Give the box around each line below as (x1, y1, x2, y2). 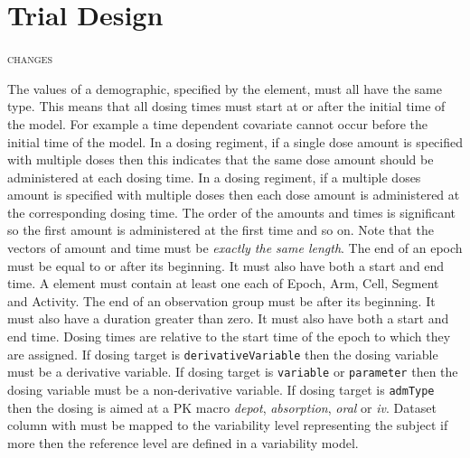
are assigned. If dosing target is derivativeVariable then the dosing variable (7, 344, 438, 363)
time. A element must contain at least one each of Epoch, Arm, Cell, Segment (7, 274, 439, 293)
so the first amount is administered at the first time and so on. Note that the (7, 220, 434, 239)
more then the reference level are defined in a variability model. (7, 433, 359, 452)
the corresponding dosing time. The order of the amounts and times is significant (7, 202, 456, 221)
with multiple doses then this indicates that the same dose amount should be (7, 150, 434, 169)
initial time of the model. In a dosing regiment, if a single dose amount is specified (7, 132, 464, 151)
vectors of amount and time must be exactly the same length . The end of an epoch (7, 238, 463, 257)
